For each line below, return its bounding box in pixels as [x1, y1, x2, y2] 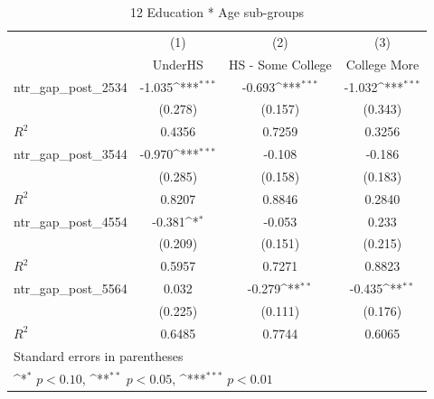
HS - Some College [228, 54, 332, 73]
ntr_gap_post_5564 [14, 279, 127, 298]
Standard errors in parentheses [14, 346, 184, 365]
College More [345, 54, 420, 73]
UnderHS [152, 54, 203, 73]
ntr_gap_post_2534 [14, 77, 127, 96]
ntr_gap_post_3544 [14, 144, 127, 163]
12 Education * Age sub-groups [129, 3, 305, 21]
